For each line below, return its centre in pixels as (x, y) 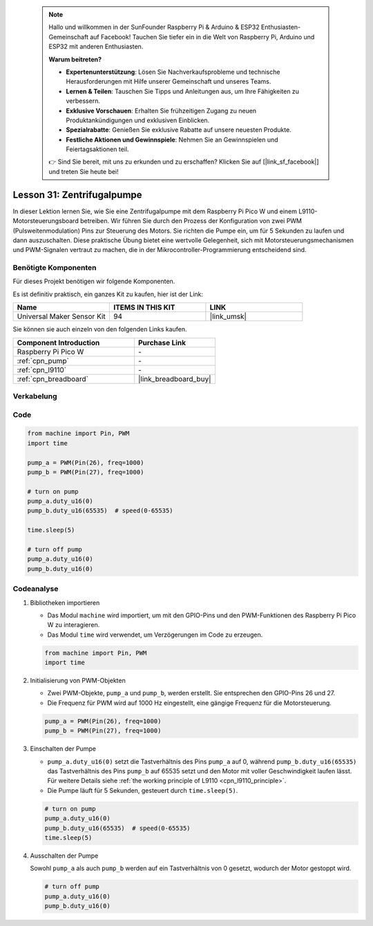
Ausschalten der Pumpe (64, 856)
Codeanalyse (36, 589)
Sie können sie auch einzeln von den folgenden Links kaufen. (100, 329)
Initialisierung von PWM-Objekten (78, 681)
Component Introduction (58, 343)
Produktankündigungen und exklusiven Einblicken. (138, 120)
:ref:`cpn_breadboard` (53, 378)
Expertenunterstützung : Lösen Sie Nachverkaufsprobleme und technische (173, 72)
